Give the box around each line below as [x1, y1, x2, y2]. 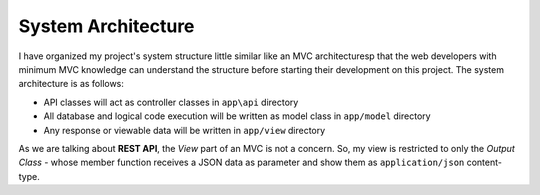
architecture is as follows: [18, 78, 125, 90]
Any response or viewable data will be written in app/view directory [43, 124, 326, 136]
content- [466, 156, 502, 169]
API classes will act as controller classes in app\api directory [43, 96, 299, 108]
